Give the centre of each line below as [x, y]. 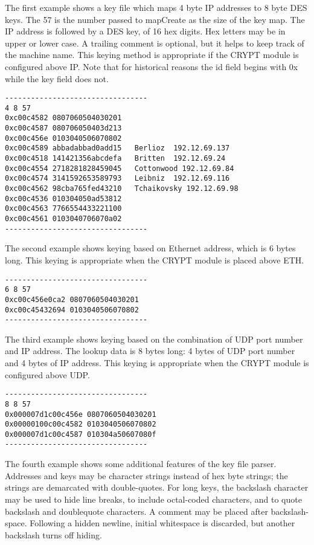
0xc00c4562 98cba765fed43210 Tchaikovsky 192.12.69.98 [122, 189]
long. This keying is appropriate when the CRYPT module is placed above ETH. [155, 260]
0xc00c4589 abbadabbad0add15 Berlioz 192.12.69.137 [117, 148]
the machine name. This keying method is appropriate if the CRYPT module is [152, 55]
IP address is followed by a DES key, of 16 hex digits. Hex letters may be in [145, 31]
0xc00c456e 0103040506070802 [63, 138]
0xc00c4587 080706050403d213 [63, 128]
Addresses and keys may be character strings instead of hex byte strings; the [146, 475]
